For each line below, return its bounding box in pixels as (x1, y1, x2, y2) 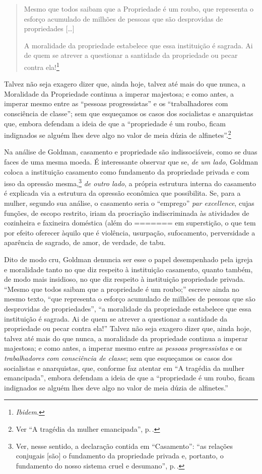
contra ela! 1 (24, 60, 59, 72)
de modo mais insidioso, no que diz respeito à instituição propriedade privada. (4, 274, 245, 284)
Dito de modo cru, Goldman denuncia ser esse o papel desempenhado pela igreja (4, 254, 253, 265)
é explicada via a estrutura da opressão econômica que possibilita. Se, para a (4, 188, 241, 198)
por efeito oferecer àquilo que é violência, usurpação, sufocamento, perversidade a (4, 227, 255, 238)
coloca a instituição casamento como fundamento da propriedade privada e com (4, 166, 249, 177)
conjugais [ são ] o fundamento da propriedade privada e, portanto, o (16, 450, 224, 461)
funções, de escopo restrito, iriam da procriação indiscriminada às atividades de (4, 207, 249, 218)
